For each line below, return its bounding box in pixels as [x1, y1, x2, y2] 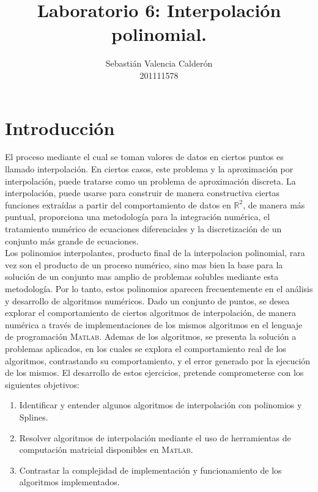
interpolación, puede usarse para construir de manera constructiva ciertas [5, 186, 280, 199]
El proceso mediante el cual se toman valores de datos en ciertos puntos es [5, 150, 284, 163]
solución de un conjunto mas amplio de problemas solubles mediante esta [5, 270, 279, 283]
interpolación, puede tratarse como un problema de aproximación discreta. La [5, 174, 296, 187]
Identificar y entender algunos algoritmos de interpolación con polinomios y [19, 398, 302, 411]
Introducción [5, 115, 115, 140]
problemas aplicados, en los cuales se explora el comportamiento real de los [5, 342, 286, 354]
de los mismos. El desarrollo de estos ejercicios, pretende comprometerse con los [5, 366, 304, 379]
